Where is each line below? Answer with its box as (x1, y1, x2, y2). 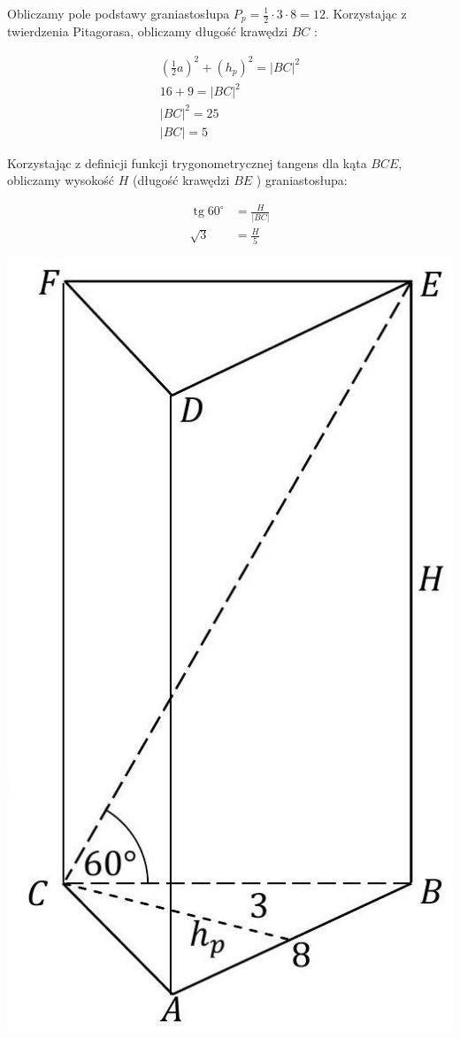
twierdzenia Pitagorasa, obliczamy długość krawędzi (7, 22, 288, 41)
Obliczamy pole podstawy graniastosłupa (7, 4, 230, 22)
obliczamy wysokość (7, 171, 115, 189)
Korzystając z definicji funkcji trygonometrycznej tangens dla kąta (7, 153, 367, 172)
